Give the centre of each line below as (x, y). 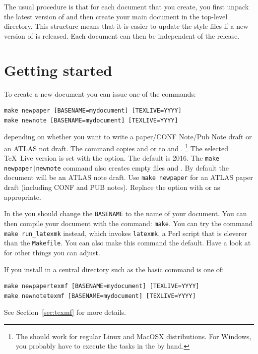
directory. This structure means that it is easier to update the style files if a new (126, 26)
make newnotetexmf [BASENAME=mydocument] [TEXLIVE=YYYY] (100, 296)
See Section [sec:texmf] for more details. (65, 312)
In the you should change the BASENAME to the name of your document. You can (126, 213)
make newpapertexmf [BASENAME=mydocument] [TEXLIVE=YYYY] (102, 286)
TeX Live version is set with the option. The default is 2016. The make (112, 158)
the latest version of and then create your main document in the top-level (116, 16)
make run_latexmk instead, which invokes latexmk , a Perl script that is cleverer (126, 233)
